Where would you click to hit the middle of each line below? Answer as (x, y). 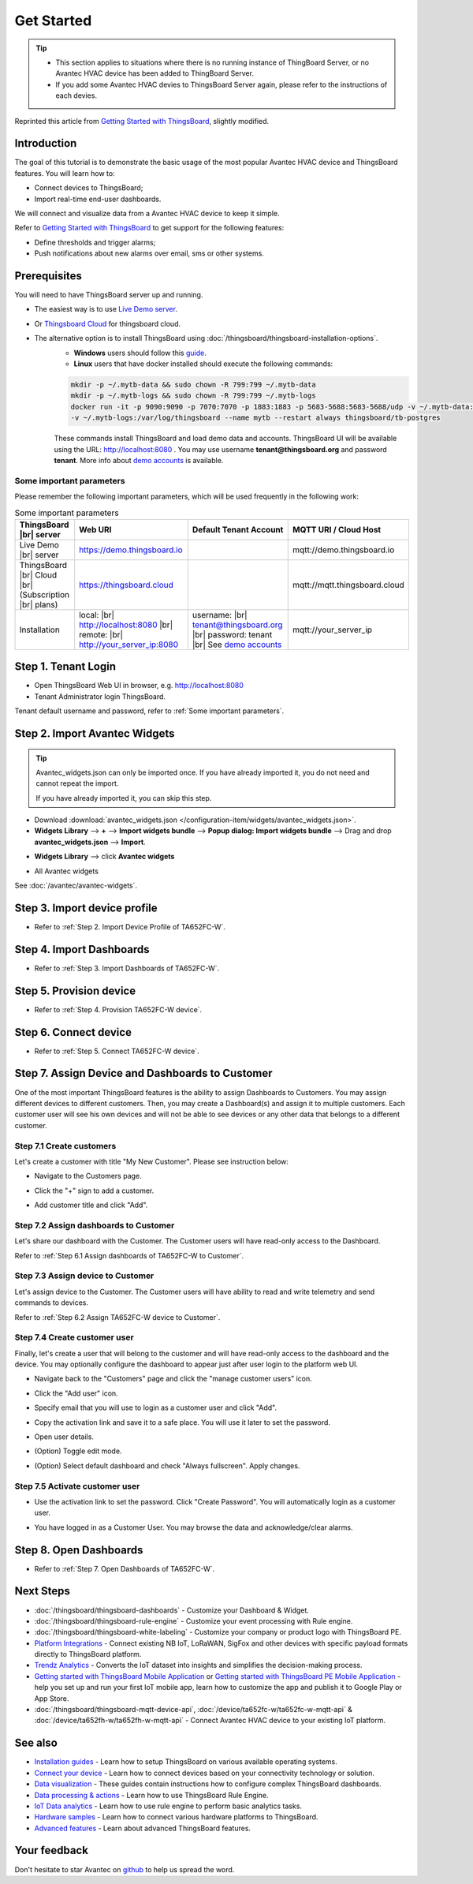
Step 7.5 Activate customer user (77, 1486)
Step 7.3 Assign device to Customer (84, 1276)
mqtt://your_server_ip (333, 630)
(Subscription (45, 594)
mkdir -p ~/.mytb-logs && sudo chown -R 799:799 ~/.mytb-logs (193, 396)
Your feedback (51, 1850)
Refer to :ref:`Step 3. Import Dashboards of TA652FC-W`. (127, 968)
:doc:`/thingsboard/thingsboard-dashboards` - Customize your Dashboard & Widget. (171, 1610)
